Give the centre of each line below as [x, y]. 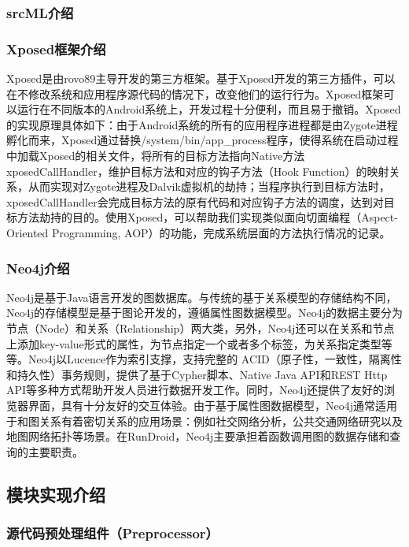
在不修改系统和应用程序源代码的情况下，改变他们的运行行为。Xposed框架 [195, 93]
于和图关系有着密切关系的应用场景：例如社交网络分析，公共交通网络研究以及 [204, 420]
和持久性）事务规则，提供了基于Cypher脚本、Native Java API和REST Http [197, 374]
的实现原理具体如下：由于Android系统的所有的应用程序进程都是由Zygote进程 [202, 124]
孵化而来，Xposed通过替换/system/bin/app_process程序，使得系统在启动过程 [203, 140]
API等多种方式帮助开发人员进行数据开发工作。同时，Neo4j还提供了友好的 [195, 390]
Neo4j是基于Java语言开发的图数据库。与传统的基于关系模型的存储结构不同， [202, 297]
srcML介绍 [40, 12]
